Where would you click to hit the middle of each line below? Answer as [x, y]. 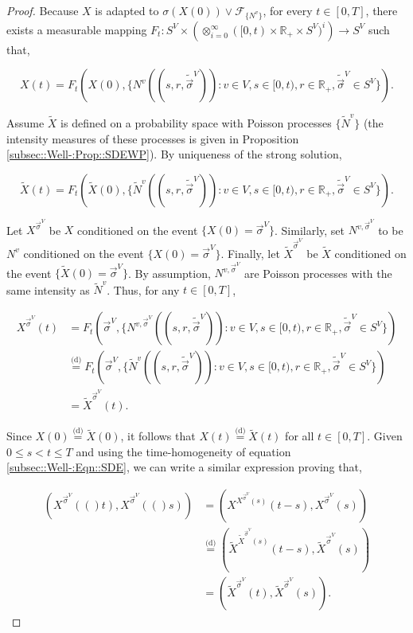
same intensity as [48, 289]
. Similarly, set [310, 230]
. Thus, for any [143, 289]
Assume [25, 123]
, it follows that [158, 436]
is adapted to [127, 10]
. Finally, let [250, 253]
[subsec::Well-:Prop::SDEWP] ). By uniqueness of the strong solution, [174, 154]
